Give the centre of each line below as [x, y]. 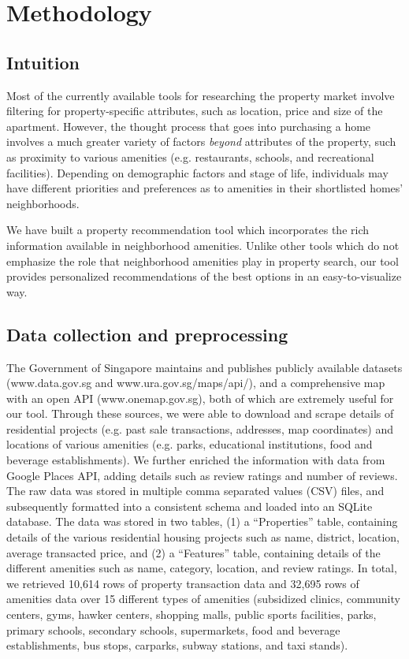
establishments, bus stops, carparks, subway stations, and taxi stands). [177, 645]
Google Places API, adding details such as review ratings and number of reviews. [202, 475]
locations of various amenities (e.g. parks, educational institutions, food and [190, 444]
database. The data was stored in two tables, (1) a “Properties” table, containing [202, 521]
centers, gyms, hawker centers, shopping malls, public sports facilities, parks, [191, 614]
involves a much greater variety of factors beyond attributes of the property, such [201, 141]
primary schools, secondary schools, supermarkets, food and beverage [173, 629]
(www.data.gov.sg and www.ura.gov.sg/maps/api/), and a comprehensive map [196, 383]
